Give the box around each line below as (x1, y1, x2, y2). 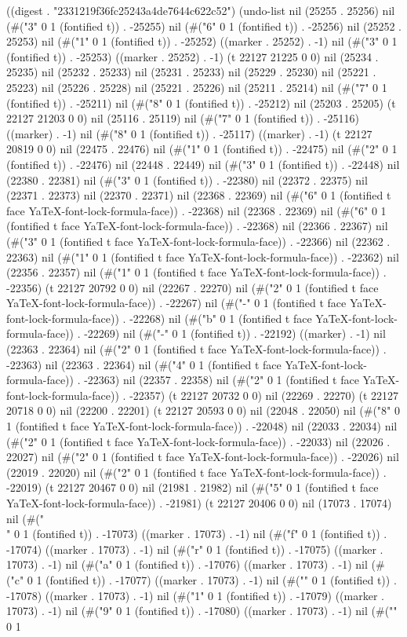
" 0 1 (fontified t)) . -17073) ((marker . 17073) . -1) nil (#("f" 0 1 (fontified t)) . (6, 525, 387, 542)
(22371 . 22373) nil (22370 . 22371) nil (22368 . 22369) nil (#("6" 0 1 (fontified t (6, 187, 391, 203)
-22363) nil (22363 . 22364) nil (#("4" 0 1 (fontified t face (6, 356, 282, 372)
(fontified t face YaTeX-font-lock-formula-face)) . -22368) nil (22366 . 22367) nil (6, 218, 388, 234)
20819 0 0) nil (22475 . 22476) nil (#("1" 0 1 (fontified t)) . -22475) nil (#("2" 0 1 (6, 141, 398, 157)
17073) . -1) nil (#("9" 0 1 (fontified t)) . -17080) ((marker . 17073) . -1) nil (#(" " (6, 602, 398, 619)
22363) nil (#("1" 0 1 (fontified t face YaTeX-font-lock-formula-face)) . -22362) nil (6, 248, 399, 265)
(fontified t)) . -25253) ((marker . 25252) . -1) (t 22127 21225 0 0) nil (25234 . (6, 48, 379, 64)
